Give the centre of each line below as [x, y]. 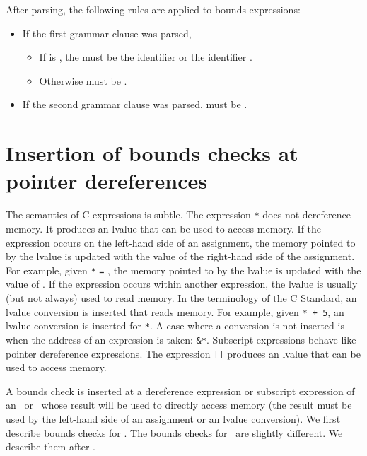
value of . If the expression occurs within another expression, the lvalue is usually [182, 284]
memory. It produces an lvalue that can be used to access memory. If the [164, 228]
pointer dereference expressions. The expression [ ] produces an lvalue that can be [183, 353]
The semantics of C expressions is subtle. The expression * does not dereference [178, 215]
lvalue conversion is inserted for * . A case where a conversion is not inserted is [175, 326]
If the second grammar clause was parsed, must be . [135, 104]
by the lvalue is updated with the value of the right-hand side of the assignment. [180, 256]
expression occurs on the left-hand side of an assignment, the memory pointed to [181, 242]
